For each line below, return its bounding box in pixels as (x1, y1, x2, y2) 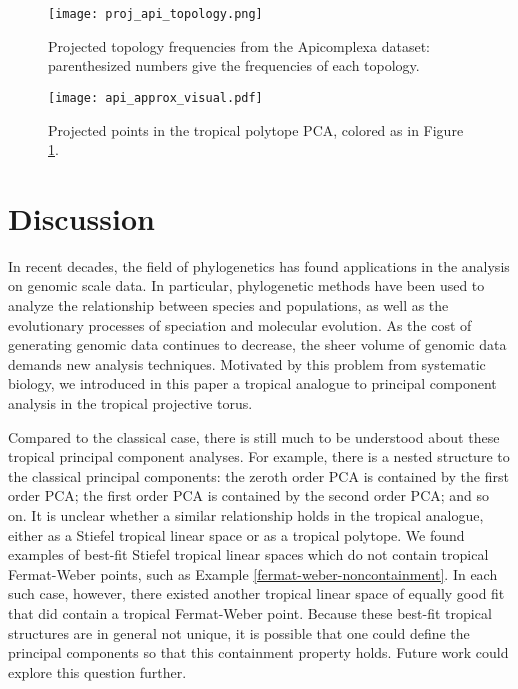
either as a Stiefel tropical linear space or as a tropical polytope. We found (8, 524, 465, 545)
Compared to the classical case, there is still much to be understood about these (8, 426, 500, 447)
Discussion (8, 197, 155, 238)
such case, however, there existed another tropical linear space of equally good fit (8, 583, 505, 604)
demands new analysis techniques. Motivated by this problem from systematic (8, 353, 486, 374)
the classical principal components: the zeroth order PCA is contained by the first (8, 465, 509, 486)
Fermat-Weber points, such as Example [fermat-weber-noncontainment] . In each (8, 563, 498, 584)
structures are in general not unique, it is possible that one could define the (8, 622, 470, 643)
